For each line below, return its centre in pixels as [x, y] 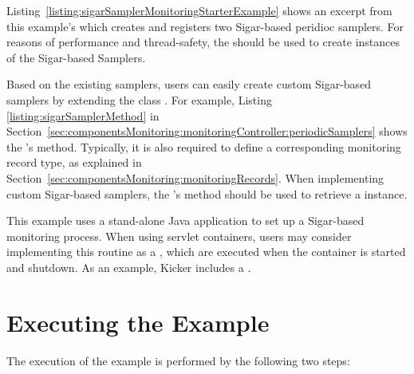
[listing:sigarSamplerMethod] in [83, 115]
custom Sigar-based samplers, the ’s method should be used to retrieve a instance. [207, 193]
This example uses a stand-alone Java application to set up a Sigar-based [185, 220]
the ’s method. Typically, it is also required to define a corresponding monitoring [204, 146]
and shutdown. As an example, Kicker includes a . [129, 267]
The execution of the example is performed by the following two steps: [178, 360]
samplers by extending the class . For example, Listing [139, 99]
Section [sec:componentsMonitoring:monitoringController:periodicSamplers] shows [207, 131]
